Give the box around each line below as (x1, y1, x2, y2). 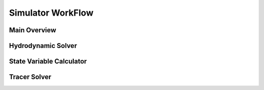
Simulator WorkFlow (9, 7, 94, 18)
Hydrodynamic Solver (9, 42, 77, 50)
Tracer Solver (9, 73, 51, 81)
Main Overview (9, 26, 56, 34)
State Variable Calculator (9, 57, 87, 66)
